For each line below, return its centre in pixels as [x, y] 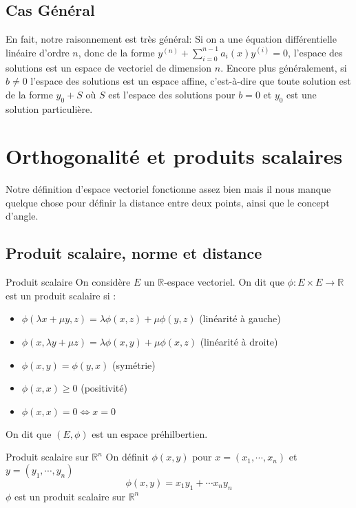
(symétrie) [134, 364]
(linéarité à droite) [239, 342]
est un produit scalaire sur [70, 496]
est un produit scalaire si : [61, 295]
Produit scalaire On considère [68, 282]
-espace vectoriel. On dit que [224, 282]
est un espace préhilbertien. [150, 433]
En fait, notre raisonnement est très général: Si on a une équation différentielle [171, 39]
